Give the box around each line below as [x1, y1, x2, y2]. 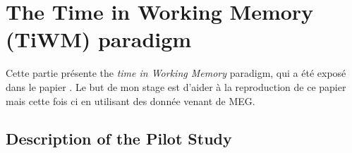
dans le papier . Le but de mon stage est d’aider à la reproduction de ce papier [6, 79, 346, 94]
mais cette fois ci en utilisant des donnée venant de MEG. [6, 93, 255, 108]
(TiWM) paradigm [6, 25, 192, 54]
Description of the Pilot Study [6, 128, 232, 149]
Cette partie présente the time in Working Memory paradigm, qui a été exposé [6, 66, 346, 80]
